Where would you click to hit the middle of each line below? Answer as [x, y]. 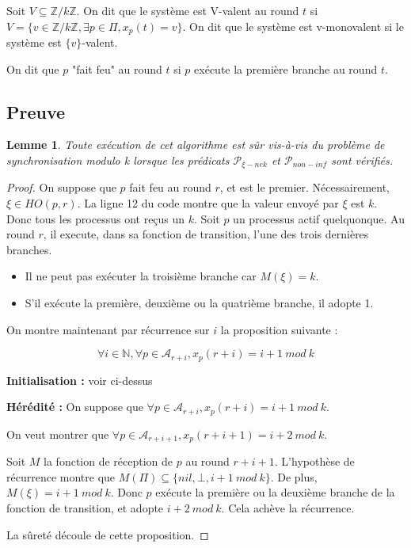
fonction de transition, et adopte [85, 507]
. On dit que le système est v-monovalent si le [293, 26]
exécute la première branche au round [286, 68]
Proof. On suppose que [61, 187]
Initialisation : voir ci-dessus [80, 380]
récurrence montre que [61, 476]
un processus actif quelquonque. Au [319, 218]
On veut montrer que [58, 434]
